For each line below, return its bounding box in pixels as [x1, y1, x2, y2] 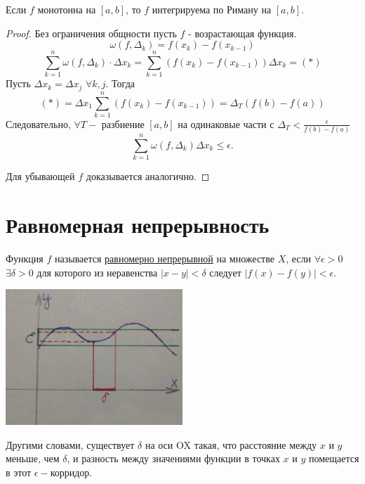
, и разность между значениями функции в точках [67, 451, 280, 466]
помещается [308, 451, 359, 466]
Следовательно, [6, 116, 71, 131]
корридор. [50, 464, 93, 479]
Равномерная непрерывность [6, 210, 270, 239]
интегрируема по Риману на [152, 2, 272, 16]
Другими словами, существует [6, 437, 135, 452]
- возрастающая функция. [188, 25, 297, 40]
